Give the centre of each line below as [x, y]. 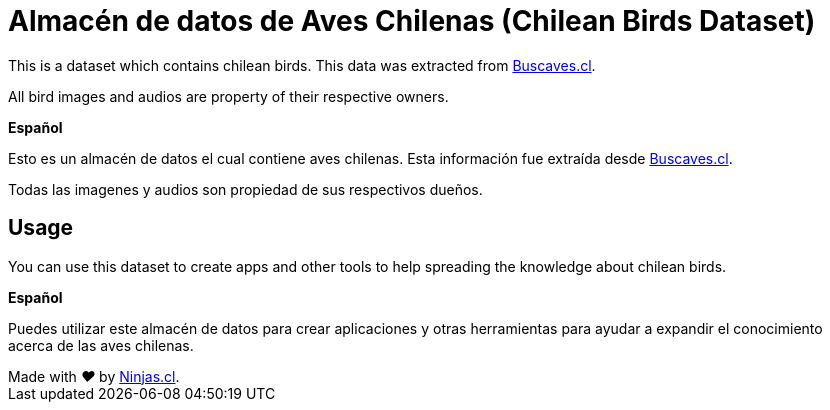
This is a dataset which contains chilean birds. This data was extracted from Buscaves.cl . [302, 65]
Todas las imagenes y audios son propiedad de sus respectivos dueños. [245, 189]
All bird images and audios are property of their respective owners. [228, 96]
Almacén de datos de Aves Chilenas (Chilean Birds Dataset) [412, 21]
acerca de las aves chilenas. [101, 345]
